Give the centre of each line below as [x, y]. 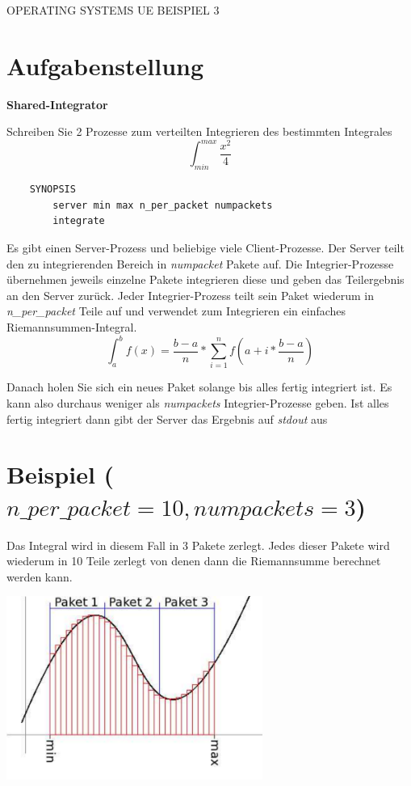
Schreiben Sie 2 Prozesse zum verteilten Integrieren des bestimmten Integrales [199, 131]
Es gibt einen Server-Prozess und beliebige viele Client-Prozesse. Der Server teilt [205, 248]
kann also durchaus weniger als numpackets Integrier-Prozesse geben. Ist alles [198, 403]
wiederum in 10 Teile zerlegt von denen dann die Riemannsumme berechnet [194, 561]
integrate [79, 221]
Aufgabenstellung [105, 65]
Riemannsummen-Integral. [72, 327]
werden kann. [40, 576]
